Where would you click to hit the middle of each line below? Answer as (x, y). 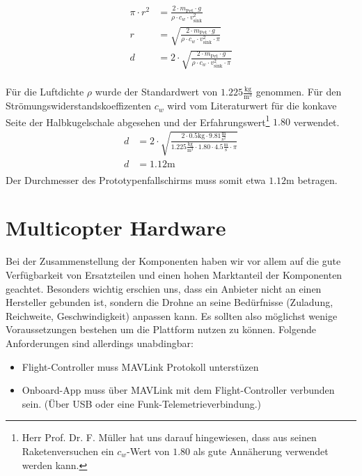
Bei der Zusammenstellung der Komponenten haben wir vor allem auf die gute (173, 261)
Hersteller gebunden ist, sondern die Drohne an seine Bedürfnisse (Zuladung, (170, 302)
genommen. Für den (299, 92)
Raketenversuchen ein (68, 451)
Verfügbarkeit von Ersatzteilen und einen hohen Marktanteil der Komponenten (174, 274)
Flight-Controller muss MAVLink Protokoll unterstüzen (140, 366)
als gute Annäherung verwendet (261, 451)
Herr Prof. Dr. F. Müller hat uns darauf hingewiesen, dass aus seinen (169, 437)
